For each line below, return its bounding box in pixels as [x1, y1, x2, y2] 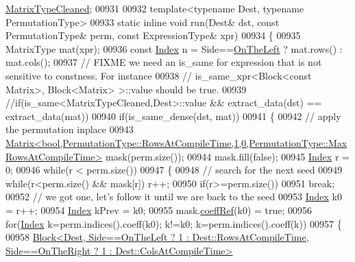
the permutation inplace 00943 [5, 122, 134, 136]
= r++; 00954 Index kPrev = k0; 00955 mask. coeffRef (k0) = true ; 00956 [5, 202, 313, 217]
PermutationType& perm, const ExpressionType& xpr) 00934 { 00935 [5, 28, 301, 43]
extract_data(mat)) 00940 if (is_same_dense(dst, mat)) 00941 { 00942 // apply [5, 108, 341, 123]
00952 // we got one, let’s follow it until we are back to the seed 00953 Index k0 [5, 189, 342, 204]
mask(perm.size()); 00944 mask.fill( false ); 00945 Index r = [106, 149, 350, 163]
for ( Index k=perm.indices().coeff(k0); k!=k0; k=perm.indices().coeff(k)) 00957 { [5, 216, 342, 230]
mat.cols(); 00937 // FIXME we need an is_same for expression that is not [5, 55, 322, 69]
